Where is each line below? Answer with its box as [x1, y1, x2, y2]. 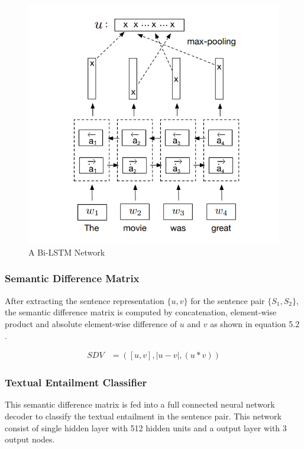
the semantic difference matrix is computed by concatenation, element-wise [5, 306, 277, 318]
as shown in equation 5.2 [210, 317, 300, 330]
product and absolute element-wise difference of [5, 317, 177, 330]
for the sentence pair [190, 294, 265, 306]
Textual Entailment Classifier [5, 375, 147, 390]
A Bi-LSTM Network [28, 246, 105, 258]
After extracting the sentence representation [5, 294, 164, 306]
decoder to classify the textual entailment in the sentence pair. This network [5, 410, 282, 422]
